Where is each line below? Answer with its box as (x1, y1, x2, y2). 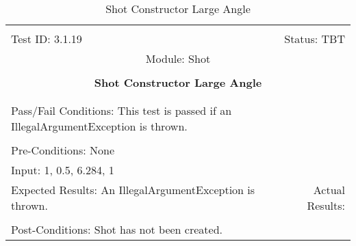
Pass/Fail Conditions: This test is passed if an (11, 102, 232, 118)
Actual (313, 182, 345, 197)
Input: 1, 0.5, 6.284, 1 (11, 162, 114, 178)
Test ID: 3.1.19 (11, 31, 82, 46)
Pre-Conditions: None (11, 142, 115, 158)
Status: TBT (284, 31, 345, 46)
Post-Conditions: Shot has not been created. (11, 221, 222, 237)
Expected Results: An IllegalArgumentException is (11, 182, 255, 197)
